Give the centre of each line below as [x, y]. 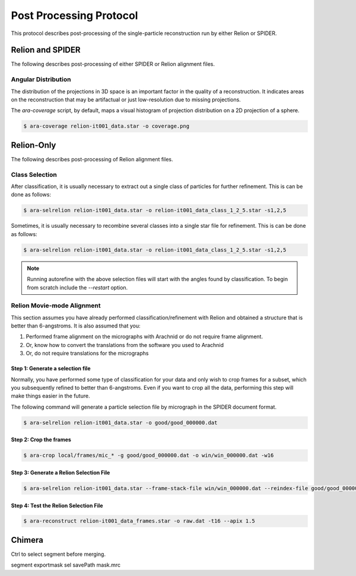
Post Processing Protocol [74, 15]
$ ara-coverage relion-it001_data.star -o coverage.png [107, 126]
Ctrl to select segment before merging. [58, 554]
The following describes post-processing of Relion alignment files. [92, 159]
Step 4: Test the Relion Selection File [57, 505]
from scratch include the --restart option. [77, 287]
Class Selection [34, 174]
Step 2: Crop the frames [41, 440]
